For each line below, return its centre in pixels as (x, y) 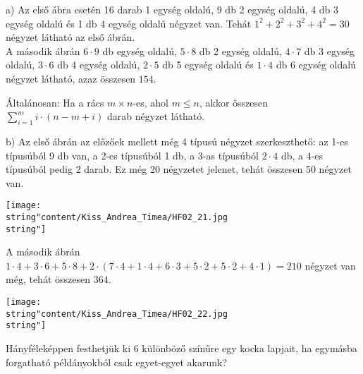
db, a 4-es (302, 155)
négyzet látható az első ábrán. (70, 37)
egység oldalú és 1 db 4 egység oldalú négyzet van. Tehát (129, 23)
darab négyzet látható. (156, 116)
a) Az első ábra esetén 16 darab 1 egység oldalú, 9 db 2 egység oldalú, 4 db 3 (172, 9)
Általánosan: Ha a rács (55, 102)
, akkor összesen (234, 102)
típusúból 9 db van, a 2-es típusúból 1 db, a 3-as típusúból (132, 155)
